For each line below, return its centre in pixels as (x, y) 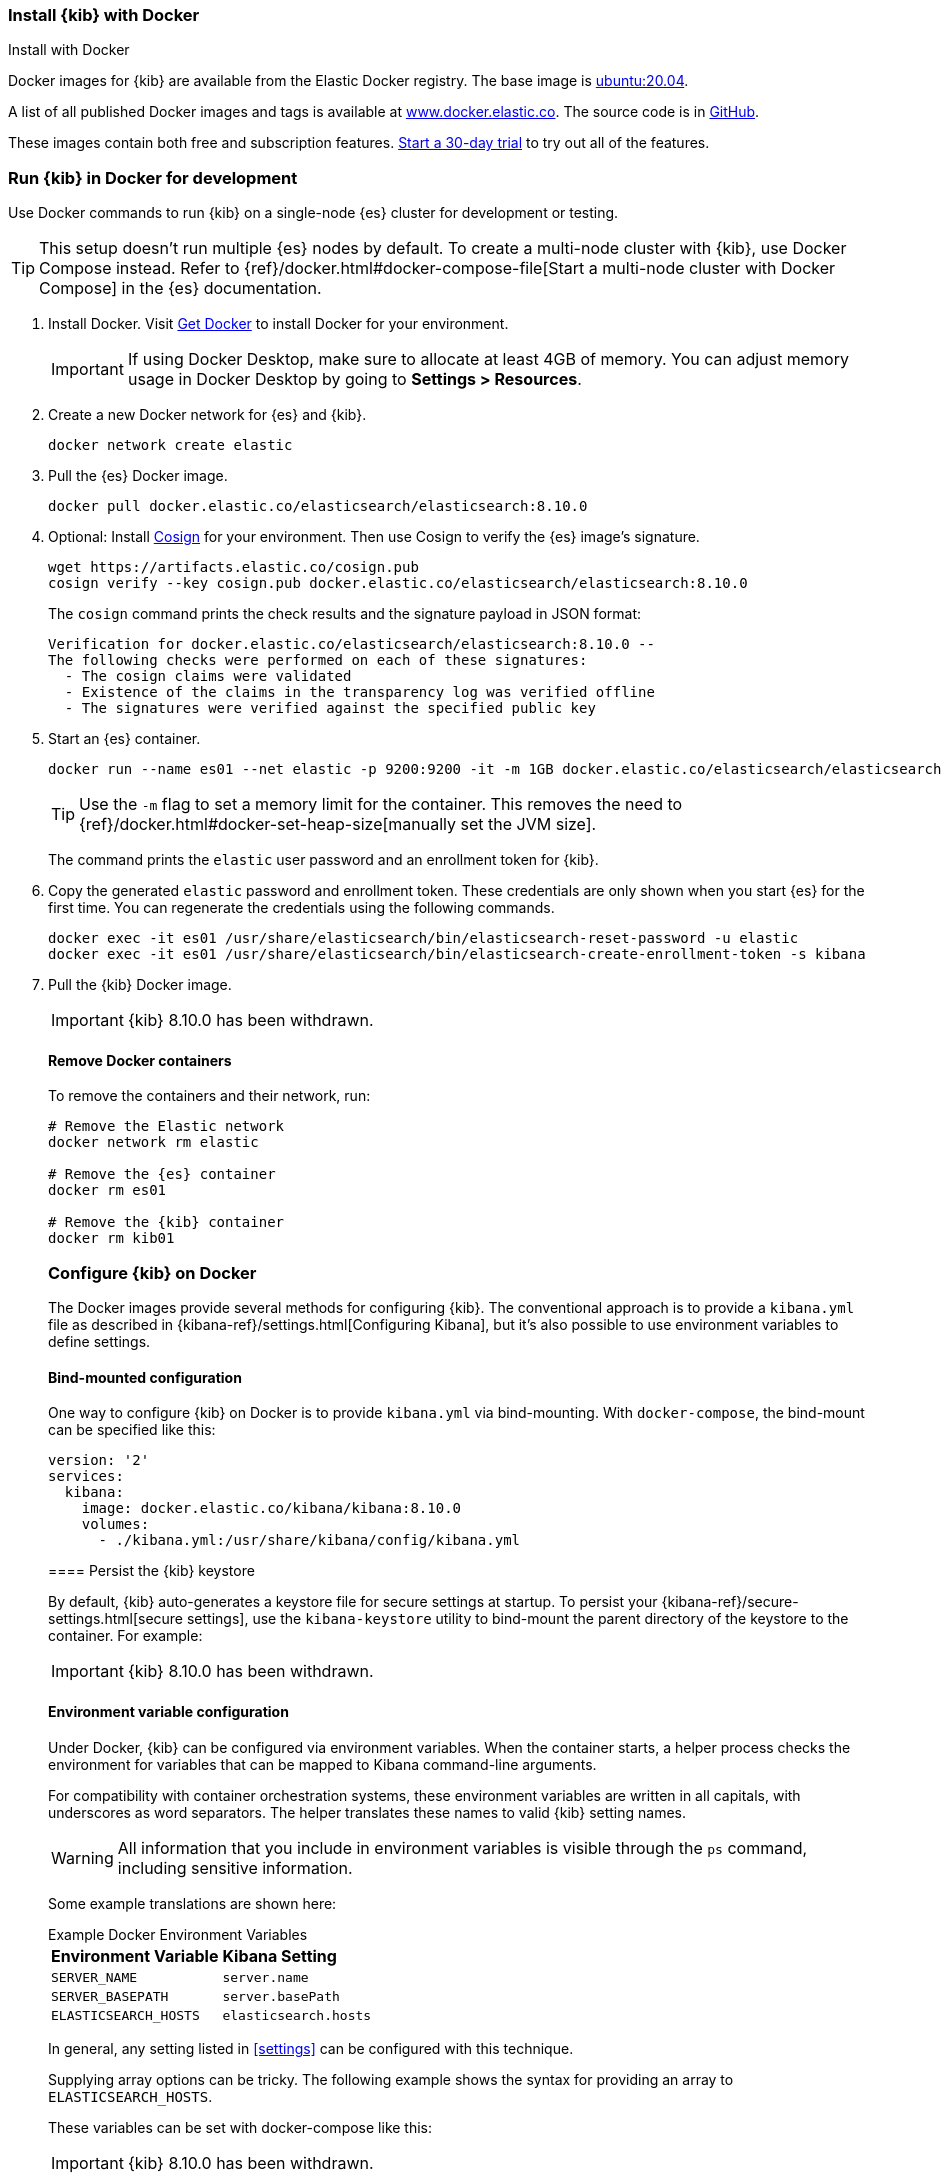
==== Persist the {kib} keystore (151, 1571)
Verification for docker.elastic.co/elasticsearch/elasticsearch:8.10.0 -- (351, 644)
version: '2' (99, 1460)
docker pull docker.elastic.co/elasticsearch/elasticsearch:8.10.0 (318, 506)
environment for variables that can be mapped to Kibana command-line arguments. (322, 1764)
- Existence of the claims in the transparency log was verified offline (359, 692)
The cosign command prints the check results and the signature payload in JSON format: (345, 614)
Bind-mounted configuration (145, 1377)
